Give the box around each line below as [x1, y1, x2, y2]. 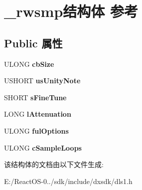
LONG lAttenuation [4, 109, 71, 119]
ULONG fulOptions [4, 125, 69, 136]
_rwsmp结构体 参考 [4, 1, 139, 21]
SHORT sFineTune [4, 92, 67, 102]
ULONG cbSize [4, 58, 54, 69]
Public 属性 [4, 35, 63, 50]
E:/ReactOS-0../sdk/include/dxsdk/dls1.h [4, 176, 133, 186]
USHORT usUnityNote [4, 75, 81, 86]
